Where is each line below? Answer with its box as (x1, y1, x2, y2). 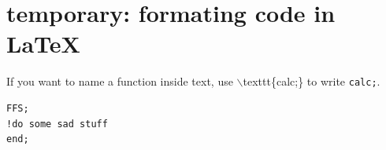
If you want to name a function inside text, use (6, 73, 233, 90)
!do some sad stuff (6, 118, 108, 130)
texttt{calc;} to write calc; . (243, 73, 380, 90)
